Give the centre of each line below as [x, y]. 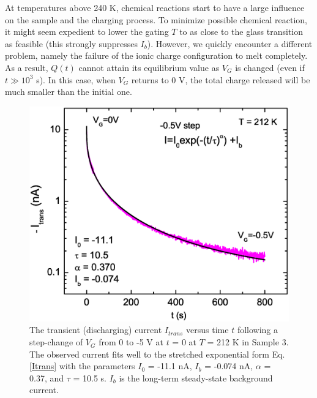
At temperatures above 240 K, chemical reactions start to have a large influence [155, 7]
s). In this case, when [76, 79]
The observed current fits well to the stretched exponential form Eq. [157, 354]
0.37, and [47, 377]
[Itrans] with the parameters [82, 366]
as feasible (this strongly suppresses [71, 43]
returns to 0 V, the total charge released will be [221, 79]
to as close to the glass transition [241, 32]
